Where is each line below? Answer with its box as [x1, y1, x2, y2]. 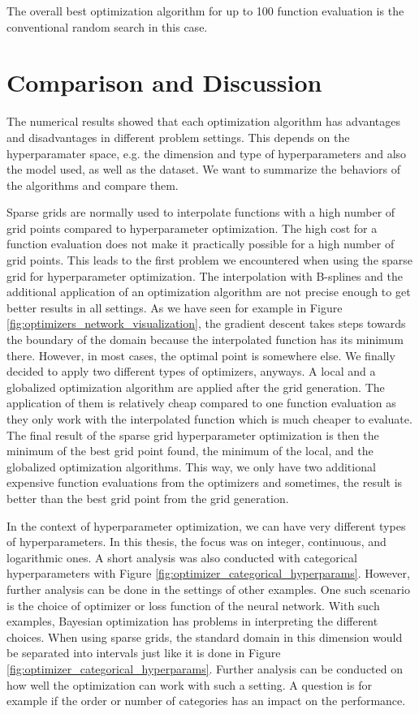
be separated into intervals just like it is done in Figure [6, 644, 281, 661]
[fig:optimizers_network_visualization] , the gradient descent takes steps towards [6, 315, 406, 332]
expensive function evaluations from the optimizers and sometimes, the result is [6, 474, 403, 491]
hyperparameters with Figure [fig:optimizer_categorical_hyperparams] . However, [6, 565, 410, 582]
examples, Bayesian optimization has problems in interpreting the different [6, 613, 378, 630]
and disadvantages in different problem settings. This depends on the [6, 128, 350, 145]
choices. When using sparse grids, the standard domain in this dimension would [6, 628, 403, 645]
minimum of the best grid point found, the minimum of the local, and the [6, 442, 374, 459]
